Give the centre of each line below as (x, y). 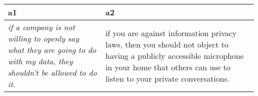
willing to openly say (44, 38)
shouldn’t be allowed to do (53, 72)
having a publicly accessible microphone (175, 55)
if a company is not (41, 27)
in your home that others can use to (168, 67)
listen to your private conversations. (167, 78)
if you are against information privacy (171, 33)
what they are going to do (52, 50)
